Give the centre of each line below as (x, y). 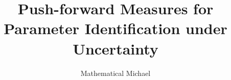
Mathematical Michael (115, 73)
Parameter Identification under (115, 28)
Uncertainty (115, 48)
